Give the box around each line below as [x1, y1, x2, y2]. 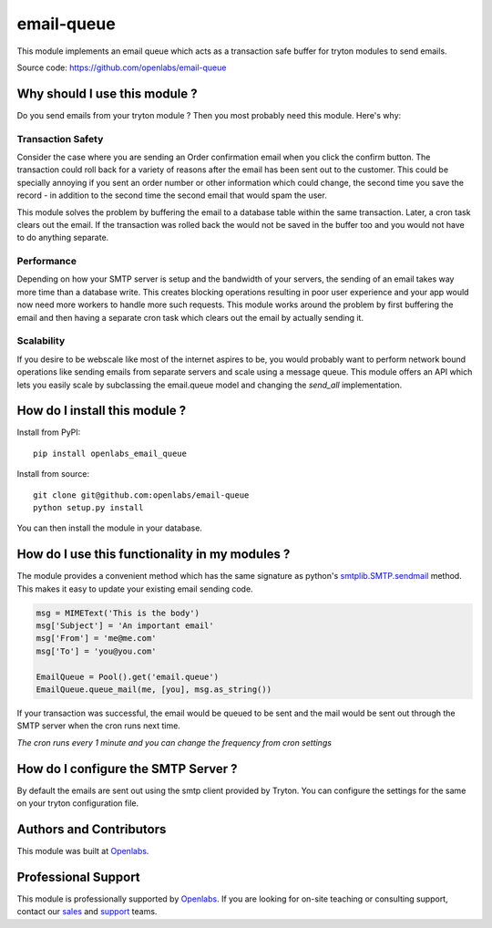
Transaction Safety [16, 132, 104, 145]
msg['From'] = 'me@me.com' [36, 634, 157, 644]
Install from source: [16, 469, 90, 479]
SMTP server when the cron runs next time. [16, 720, 181, 731]
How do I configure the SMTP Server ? [16, 761, 238, 777]
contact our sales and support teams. [16, 906, 158, 917]
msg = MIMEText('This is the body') [36, 607, 200, 618]
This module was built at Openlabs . [16, 846, 149, 857]
